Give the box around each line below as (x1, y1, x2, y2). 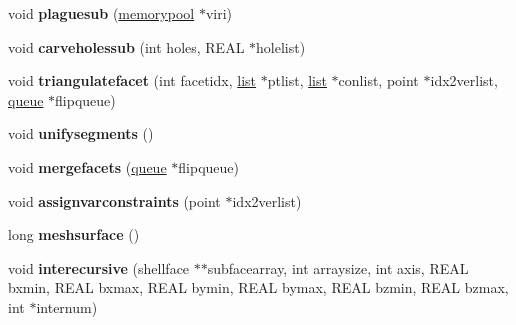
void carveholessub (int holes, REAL (8, 36, 245, 57)
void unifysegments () (8, 123, 154, 144)
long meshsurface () (8, 224, 140, 245)
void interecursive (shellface (8, 257, 190, 278)
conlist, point (338, 70, 419, 91)
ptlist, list (267, 70, 327, 91)
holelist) (256, 36, 306, 57)
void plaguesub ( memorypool (8, 3, 195, 23)
